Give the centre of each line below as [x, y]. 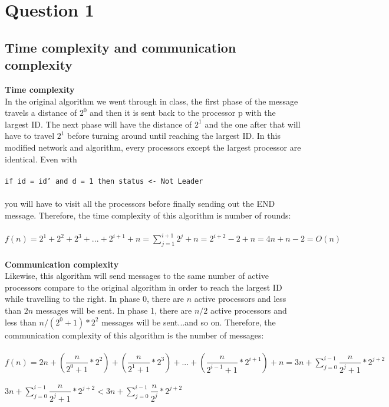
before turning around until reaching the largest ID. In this [174, 136]
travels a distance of [41, 113]
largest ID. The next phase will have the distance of [98, 124]
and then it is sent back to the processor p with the [183, 113]
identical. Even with [41, 159]
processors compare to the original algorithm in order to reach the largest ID [144, 287]
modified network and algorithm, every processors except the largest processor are [153, 147]
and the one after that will [253, 124]
